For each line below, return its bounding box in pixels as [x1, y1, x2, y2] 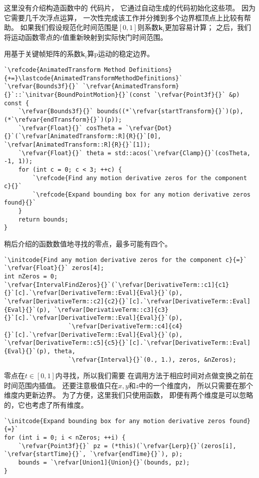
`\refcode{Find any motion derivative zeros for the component [32, 174, 247, 182]
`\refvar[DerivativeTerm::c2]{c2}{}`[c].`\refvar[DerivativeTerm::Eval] [4, 297, 251, 305]
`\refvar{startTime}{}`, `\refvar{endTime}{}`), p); [4, 451, 183, 458]
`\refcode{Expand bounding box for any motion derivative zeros [32, 191, 251, 198]
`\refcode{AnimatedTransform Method [4, 66, 126, 73]
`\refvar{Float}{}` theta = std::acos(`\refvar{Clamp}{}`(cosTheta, [18, 149, 251, 157]
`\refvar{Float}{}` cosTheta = [18, 124, 122, 132]
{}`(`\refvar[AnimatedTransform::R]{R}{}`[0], [4, 133, 161, 140]
